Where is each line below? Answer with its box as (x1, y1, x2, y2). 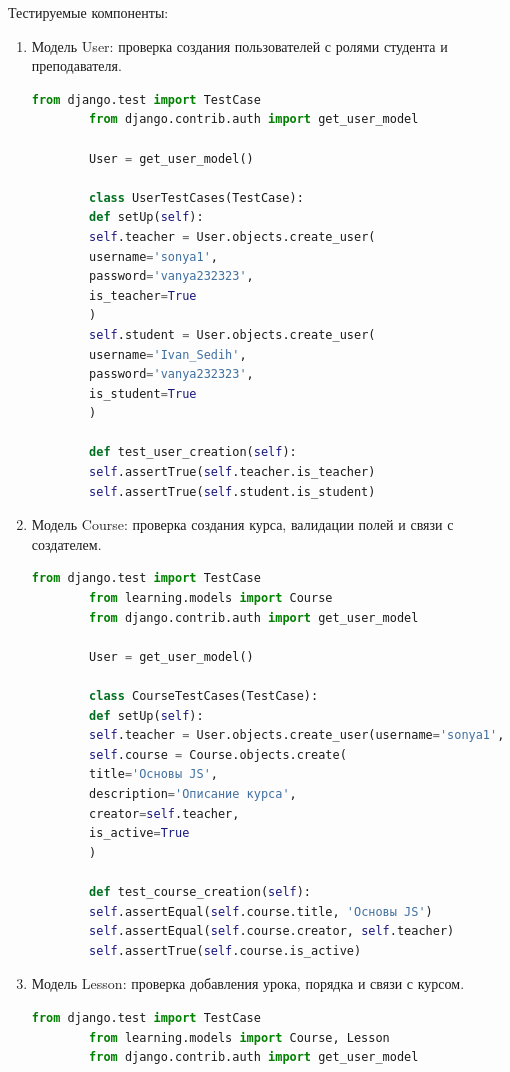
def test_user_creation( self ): (89, 445, 297, 460)
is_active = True (89, 826, 190, 841)
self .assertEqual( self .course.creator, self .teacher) (89, 924, 455, 939)
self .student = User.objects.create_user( (89, 327, 376, 342)
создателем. (31, 533, 102, 554)
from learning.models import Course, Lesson (89, 1030, 390, 1045)
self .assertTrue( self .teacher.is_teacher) (89, 465, 376, 480)
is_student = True (89, 386, 197, 401)
